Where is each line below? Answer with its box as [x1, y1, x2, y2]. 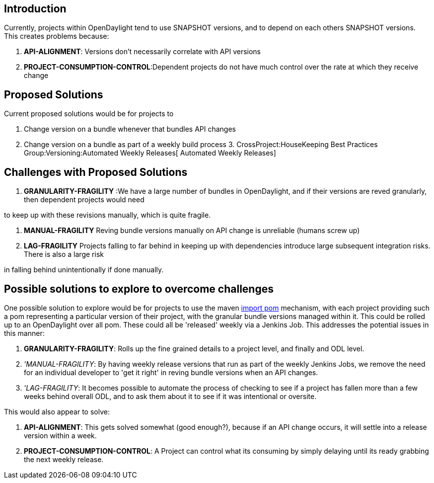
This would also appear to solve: [4, 407, 110, 416]
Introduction [4, 2, 67, 15]
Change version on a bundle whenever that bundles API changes [24, 125, 236, 134]
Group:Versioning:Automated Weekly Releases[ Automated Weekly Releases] [24, 149, 276, 158]
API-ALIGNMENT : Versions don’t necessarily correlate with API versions [24, 47, 261, 56]
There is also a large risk [24, 250, 104, 259]
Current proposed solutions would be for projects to [4, 109, 174, 118]
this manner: [4, 328, 45, 337]
